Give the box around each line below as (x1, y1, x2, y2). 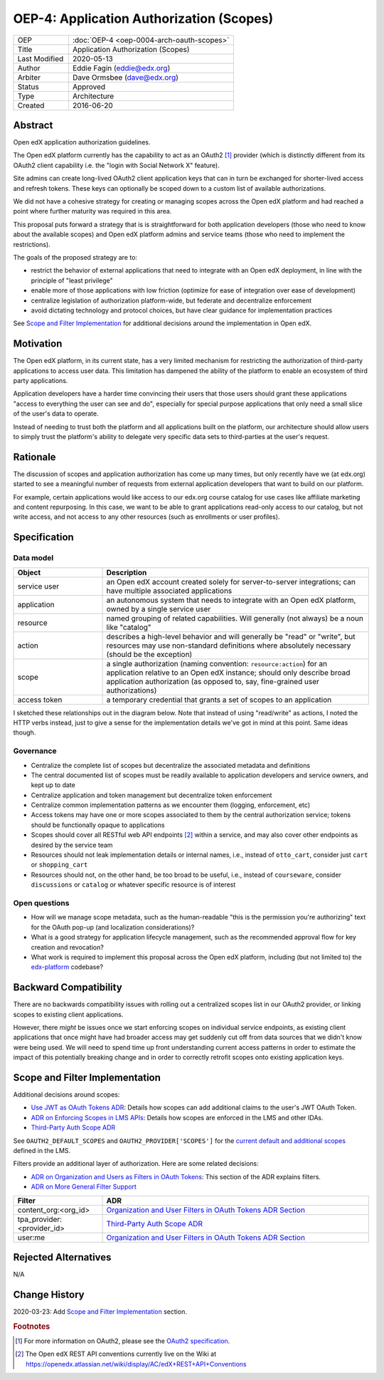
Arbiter (17, 72, 41, 82)
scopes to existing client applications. (13, 1010, 124, 1018)
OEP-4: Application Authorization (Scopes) (13, 11, 274, 26)
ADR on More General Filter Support (31, 1182, 137, 1191)
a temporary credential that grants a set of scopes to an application (106, 695, 332, 705)
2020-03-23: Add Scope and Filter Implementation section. (13, 1307, 188, 1316)
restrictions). (13, 240, 51, 248)
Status (17, 82, 39, 92)
